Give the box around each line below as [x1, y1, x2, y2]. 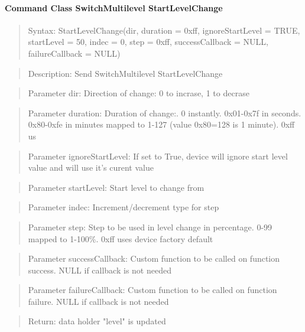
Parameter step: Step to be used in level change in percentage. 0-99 [28, 220, 272, 233]
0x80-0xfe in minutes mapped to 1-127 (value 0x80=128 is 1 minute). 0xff [28, 118, 295, 131]
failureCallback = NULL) [28, 47, 121, 59]
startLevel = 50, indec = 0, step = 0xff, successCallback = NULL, [28, 35, 268, 48]
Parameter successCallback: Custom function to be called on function [28, 252, 280, 265]
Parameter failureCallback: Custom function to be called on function [28, 284, 277, 296]
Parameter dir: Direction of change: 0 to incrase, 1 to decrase [28, 87, 249, 99]
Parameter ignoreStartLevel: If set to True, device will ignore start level [28, 149, 288, 162]
